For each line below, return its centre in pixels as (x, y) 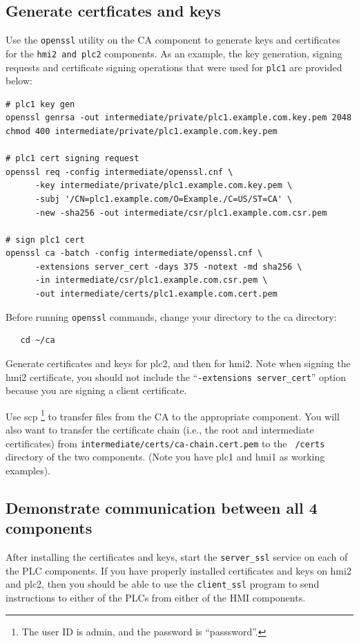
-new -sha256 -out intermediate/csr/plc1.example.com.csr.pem (181, 213)
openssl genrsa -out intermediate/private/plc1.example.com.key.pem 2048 (179, 118)
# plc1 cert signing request (72, 159)
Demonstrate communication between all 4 (162, 507)
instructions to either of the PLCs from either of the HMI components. (156, 597)
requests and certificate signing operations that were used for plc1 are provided (174, 67)
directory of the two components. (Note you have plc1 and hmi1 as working (165, 457)
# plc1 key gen (40, 104)
